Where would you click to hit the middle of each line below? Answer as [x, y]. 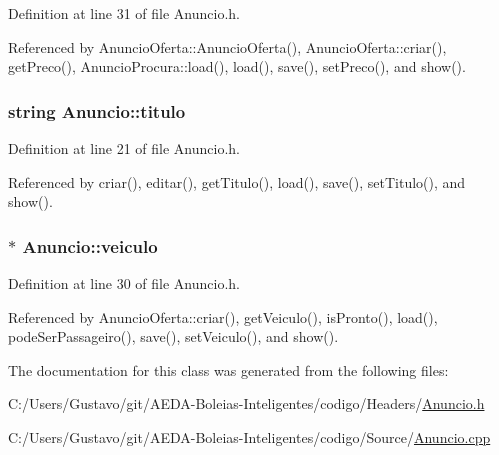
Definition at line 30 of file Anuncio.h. [124, 283]
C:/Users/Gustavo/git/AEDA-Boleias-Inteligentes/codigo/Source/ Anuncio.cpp [249, 436]
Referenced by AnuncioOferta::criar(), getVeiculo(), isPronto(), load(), [223, 316]
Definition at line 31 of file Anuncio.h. [124, 13]
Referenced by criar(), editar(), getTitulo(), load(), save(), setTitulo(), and [237, 181]
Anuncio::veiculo [90, 245]
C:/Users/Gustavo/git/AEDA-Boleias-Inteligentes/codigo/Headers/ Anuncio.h [246, 403]
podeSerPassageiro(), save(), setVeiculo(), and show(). [173, 336]
